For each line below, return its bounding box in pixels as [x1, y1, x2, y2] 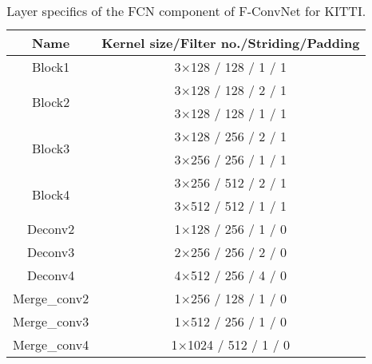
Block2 [31, 92, 70, 111]
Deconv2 [26, 220, 75, 238]
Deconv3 [26, 243, 75, 261]
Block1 [31, 57, 70, 76]
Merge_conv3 [13, 312, 89, 330]
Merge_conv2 [13, 289, 89, 307]
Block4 [31, 184, 70, 204]
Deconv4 [26, 266, 75, 284]
